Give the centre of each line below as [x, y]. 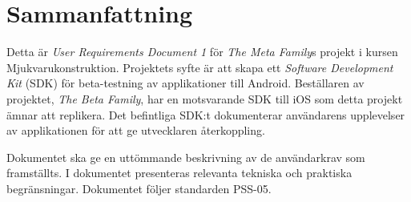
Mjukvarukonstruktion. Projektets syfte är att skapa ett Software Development [200, 67]
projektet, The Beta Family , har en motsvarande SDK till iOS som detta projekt [205, 98]
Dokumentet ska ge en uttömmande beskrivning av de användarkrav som [186, 157]
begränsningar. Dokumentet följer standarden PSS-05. [139, 188]
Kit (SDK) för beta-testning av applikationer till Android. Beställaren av [185, 83]
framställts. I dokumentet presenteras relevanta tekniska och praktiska [179, 173]
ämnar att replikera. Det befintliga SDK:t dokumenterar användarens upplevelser [206, 114]
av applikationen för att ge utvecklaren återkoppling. [136, 130]
